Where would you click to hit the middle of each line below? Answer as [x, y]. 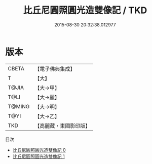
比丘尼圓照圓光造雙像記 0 [39, 150]
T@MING [19, 106]
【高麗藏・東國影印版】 [63, 126]
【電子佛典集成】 [55, 69]
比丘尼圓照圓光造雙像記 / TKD [85, 10]
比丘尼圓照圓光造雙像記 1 [39, 156]
